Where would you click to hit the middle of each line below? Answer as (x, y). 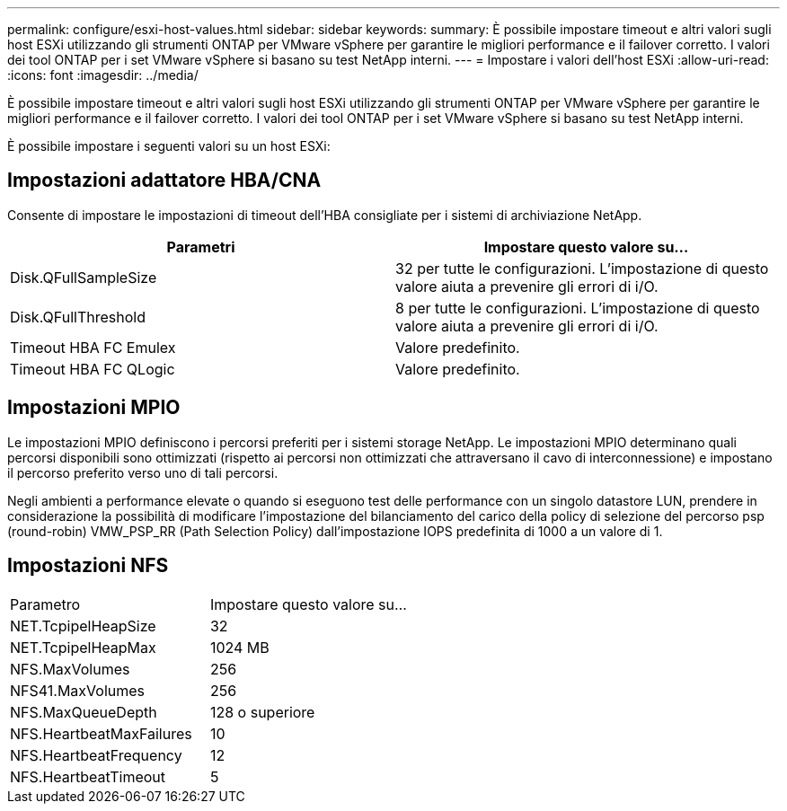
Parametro (45, 604)
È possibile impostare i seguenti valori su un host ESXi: (169, 146)
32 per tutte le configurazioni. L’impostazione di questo (582, 268)
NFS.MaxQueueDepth (84, 712)
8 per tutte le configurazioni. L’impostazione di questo (578, 308)
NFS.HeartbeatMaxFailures (101, 733)
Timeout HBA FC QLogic (93, 369)
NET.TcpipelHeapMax (83, 647)
